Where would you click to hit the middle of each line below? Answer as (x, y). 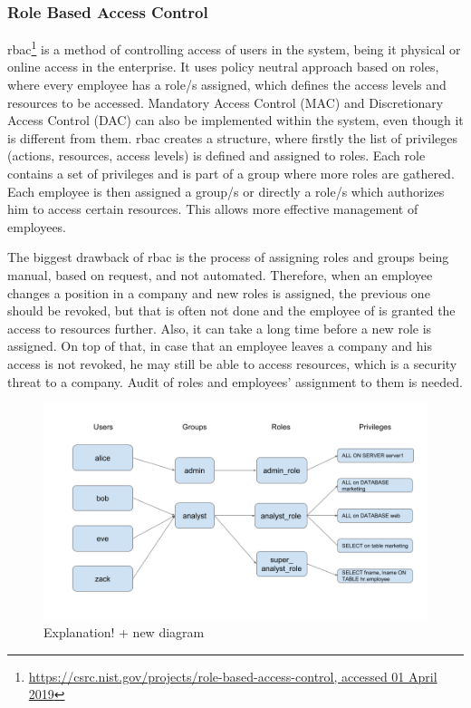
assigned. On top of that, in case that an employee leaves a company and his (220, 346)
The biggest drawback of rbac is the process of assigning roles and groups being (228, 257)
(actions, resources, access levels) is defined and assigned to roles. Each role (216, 155)
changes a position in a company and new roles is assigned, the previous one (219, 292)
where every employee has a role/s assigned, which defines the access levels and (227, 85)
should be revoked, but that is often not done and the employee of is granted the (231, 310)
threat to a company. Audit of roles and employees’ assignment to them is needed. (235, 381)
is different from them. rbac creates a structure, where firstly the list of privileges (233, 137)
